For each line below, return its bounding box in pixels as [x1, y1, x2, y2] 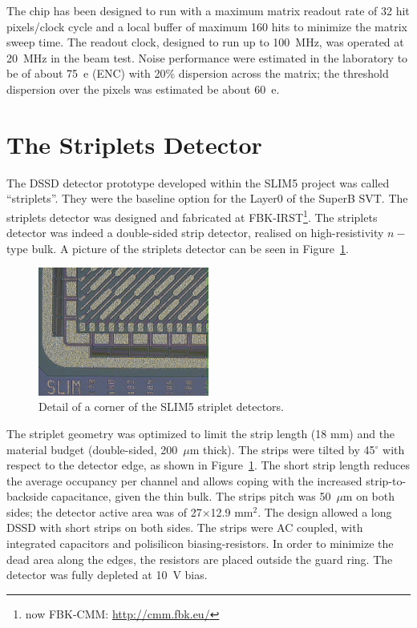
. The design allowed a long [257, 503, 392, 520]
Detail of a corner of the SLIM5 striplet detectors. [38, 398, 284, 415]
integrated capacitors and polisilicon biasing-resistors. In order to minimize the [6, 535, 394, 552]
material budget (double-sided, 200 [6, 441, 178, 457]
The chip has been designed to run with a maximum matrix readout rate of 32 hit [6, 2, 410, 18]
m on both [342, 488, 395, 505]
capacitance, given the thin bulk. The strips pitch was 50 [51, 488, 331, 505]
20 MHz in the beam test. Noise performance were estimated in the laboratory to [6, 49, 408, 66]
